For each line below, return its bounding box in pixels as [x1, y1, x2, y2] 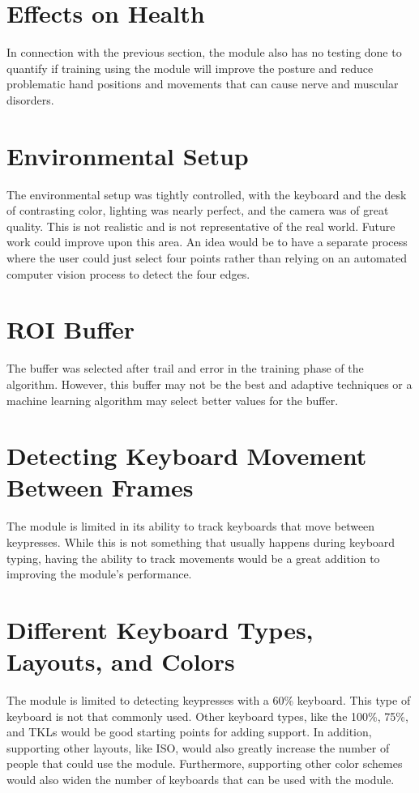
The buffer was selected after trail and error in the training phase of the [6, 360, 364, 377]
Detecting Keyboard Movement [6, 439, 367, 472]
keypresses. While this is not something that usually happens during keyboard [6, 534, 395, 550]
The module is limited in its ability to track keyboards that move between [6, 518, 375, 535]
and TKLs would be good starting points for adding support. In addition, [6, 723, 372, 740]
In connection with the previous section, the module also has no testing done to [6, 44, 402, 61]
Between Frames [6, 471, 194, 504]
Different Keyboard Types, [6, 612, 314, 646]
